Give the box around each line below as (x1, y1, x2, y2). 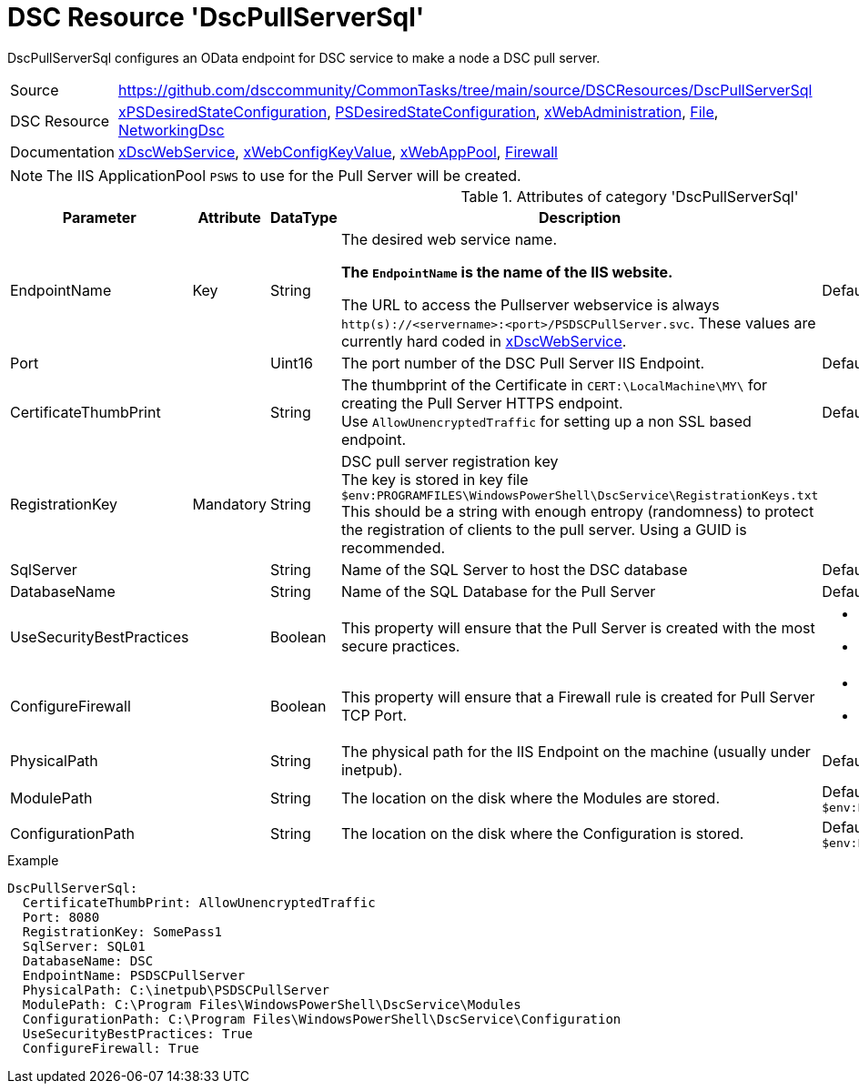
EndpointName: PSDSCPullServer (22, 967, 246, 983)
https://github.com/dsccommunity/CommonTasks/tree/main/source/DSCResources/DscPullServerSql (118, 80, 813, 99)
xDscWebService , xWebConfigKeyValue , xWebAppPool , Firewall (118, 142, 558, 161)
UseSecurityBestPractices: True (22, 1025, 253, 1041)
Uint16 (270, 353, 313, 372)
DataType (270, 207, 338, 227)
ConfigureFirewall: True (22, 1040, 199, 1056)
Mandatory (192, 495, 268, 514)
